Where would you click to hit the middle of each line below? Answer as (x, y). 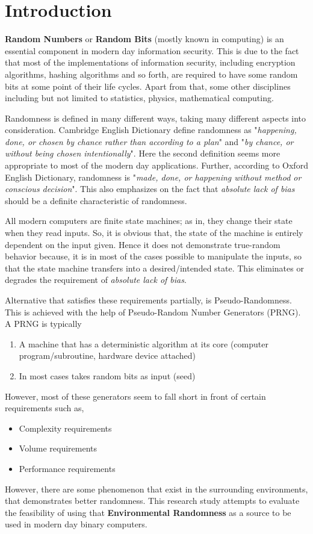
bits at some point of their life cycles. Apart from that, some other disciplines (148, 86)
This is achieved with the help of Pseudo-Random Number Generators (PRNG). (153, 312)
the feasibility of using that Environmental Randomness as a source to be (148, 512)
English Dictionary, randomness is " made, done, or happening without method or (153, 177)
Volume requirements (58, 448)
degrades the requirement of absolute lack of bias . (96, 280)
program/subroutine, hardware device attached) (107, 355)
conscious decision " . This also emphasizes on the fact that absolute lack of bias (150, 189)
